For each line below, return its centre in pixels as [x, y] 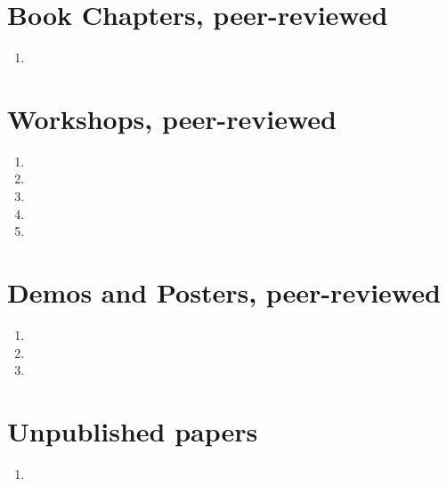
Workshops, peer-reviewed [172, 118]
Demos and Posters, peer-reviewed [224, 292]
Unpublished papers [133, 430]
